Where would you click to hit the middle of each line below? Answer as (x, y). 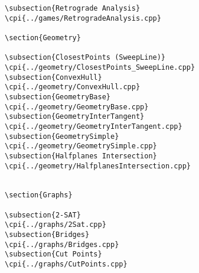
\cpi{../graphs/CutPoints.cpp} (66, 264)
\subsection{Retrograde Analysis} (73, 8)
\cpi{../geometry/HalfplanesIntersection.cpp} (98, 166)
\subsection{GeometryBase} (58, 97)
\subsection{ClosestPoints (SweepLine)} (85, 58)
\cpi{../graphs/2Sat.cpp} (56, 225)
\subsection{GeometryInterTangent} (75, 117)
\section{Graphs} (39, 195)
